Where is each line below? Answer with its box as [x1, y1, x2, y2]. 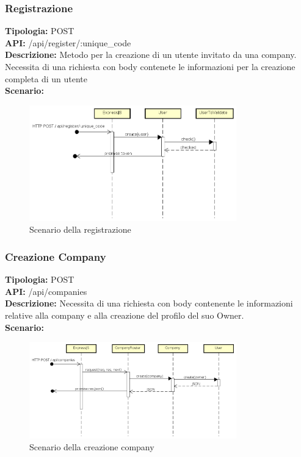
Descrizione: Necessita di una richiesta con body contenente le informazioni [5, 297, 293, 310]
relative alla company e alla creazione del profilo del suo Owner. [5, 309, 244, 322]
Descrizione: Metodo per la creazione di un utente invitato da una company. [5, 48, 297, 61]
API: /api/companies [5, 285, 87, 297]
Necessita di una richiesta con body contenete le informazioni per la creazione [5, 60, 296, 73]
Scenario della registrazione [29, 223, 131, 236]
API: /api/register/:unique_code [5, 36, 131, 49]
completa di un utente [5, 72, 87, 85]
